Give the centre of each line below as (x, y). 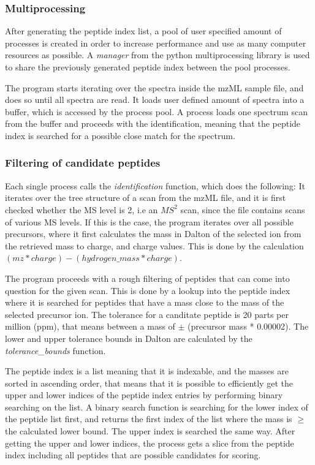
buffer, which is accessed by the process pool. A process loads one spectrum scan (156, 111)
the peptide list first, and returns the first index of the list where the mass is (149, 419)
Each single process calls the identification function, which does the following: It (155, 185)
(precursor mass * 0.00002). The (248, 326)
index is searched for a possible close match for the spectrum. (120, 135)
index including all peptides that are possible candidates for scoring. (133, 455)
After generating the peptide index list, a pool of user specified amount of (143, 31)
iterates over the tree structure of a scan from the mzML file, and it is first (146, 198)
